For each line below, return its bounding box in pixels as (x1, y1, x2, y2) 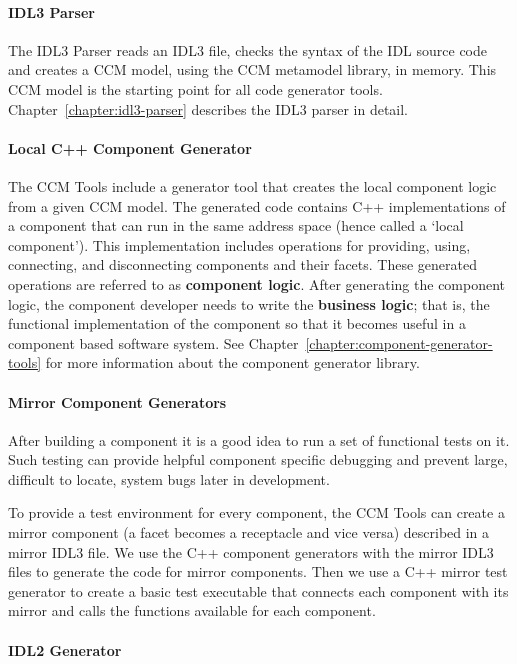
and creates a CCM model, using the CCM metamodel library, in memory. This (8, 59, 497, 80)
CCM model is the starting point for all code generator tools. (8, 78, 383, 99)
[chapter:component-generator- (305, 332, 493, 353)
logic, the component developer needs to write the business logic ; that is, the (8, 293, 490, 314)
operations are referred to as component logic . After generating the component (8, 273, 506, 294)
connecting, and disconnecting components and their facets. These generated (8, 254, 477, 275)
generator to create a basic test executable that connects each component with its (8, 580, 509, 601)
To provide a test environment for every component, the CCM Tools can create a (8, 502, 505, 523)
